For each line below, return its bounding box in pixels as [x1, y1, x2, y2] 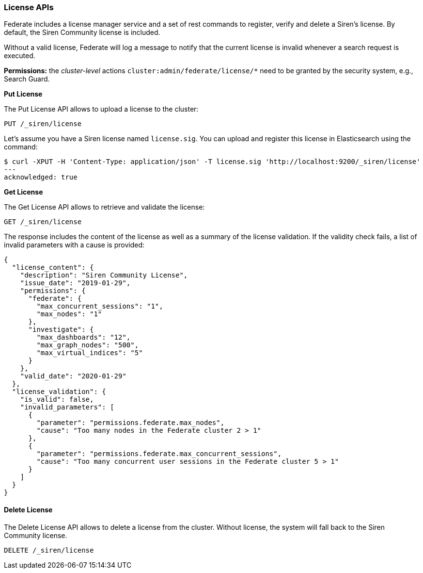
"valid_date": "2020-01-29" [20, 372, 126, 380]
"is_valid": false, [20, 395, 94, 404]
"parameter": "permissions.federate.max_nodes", [36, 419, 225, 427]
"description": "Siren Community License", [20, 271, 188, 279]
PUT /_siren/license [4, 120, 82, 128]
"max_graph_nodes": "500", [36, 341, 139, 349]
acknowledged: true [4, 173, 78, 181]
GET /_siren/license [4, 218, 82, 226]
